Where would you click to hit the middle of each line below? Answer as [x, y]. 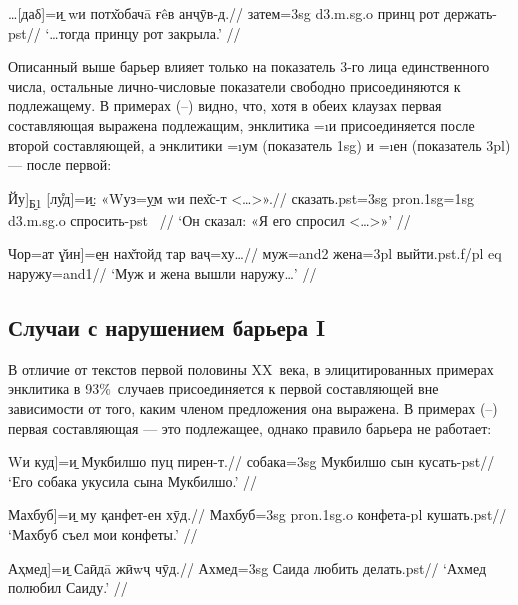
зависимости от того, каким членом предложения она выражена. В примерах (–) [253, 408]
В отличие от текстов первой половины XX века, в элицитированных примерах [251, 368]
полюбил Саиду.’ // [68, 587]
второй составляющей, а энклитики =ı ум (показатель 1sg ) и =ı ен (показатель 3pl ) [259, 144]
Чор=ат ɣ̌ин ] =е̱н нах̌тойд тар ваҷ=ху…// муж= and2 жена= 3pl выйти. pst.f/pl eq [255, 253]
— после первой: [60, 164]
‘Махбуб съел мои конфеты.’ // [103, 534]
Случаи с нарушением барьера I [167, 327]
